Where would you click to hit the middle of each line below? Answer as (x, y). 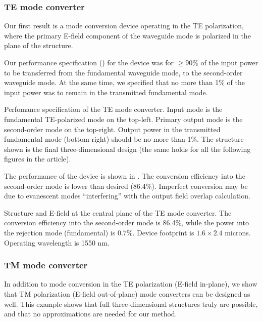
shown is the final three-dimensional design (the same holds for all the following (127, 149)
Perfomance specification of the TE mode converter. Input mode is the (113, 109)
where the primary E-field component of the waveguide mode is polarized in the (127, 35)
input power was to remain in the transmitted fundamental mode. (106, 92)
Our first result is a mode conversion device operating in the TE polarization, (124, 26)
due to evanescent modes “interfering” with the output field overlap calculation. (127, 196)
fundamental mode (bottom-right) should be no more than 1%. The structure (124, 139)
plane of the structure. (39, 45)
